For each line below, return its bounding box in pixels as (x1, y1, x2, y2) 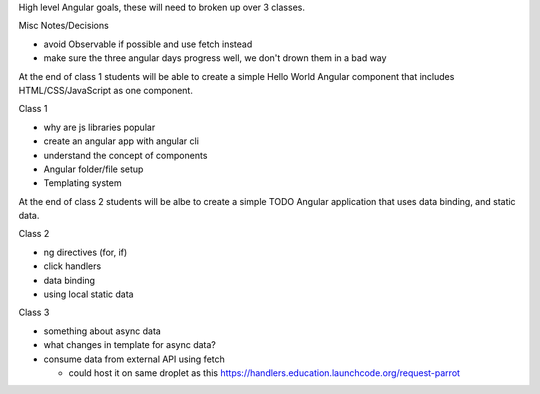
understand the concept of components (43, 149, 208, 161)
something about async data (43, 325, 162, 337)
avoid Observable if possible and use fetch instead (43, 38, 253, 50)
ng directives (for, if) (43, 246, 128, 258)
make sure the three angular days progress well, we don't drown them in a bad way (43, 52, 387, 64)
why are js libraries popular (43, 121, 156, 133)
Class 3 (18, 306, 50, 319)
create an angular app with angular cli (43, 135, 200, 147)
